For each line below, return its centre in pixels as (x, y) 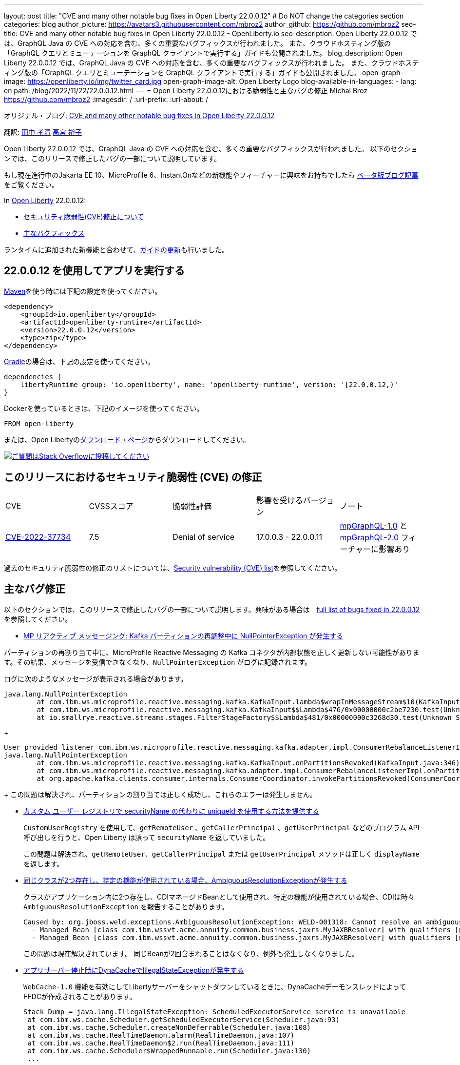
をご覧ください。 (31, 185)
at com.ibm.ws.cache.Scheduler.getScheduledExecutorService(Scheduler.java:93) (184, 1019)
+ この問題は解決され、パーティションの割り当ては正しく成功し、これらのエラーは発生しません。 (160, 794)
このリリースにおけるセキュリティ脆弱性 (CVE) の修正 (133, 477)
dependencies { (33, 377)
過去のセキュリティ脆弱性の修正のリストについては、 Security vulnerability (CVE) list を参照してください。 (173, 568)
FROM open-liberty (39, 423)
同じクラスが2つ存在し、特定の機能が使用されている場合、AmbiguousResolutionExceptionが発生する (185, 880)
